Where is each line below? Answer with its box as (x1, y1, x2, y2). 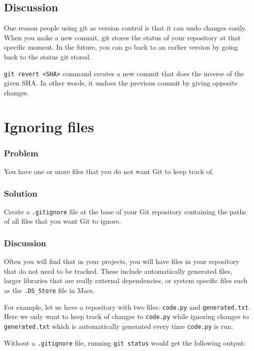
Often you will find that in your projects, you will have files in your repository (4, 256, 239, 266)
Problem (4, 146, 38, 159)
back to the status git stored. (4, 51, 91, 61)
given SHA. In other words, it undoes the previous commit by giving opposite (4, 78, 238, 88)
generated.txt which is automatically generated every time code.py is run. (4, 321, 233, 331)
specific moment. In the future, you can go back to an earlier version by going (4, 42, 238, 52)
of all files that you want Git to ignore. (4, 216, 121, 226)
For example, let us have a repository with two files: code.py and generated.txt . (4, 301, 251, 312)
